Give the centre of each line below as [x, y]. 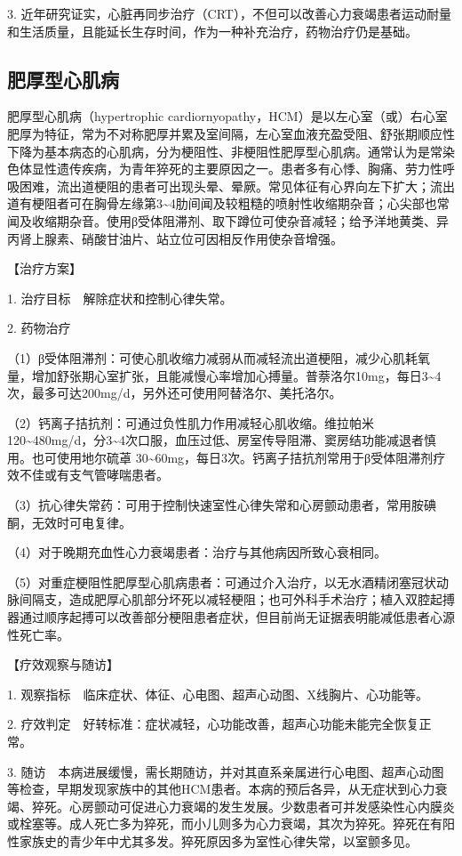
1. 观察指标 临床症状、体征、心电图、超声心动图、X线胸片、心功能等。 [218, 694]
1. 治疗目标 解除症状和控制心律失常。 [120, 298]
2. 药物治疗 [39, 328]
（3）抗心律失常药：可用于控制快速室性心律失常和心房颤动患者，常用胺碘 [222, 505]
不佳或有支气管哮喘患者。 [94, 475]
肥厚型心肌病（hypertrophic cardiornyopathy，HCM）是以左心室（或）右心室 [227, 116]
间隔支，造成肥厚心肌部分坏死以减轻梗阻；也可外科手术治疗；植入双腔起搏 [237, 599]
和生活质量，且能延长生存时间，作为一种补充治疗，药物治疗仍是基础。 [212, 31]
